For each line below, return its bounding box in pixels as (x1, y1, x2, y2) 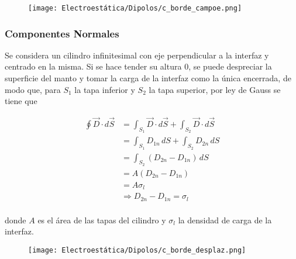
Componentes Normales (5, 26, 119, 40)
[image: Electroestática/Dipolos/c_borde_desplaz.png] (28, 246, 246, 254)
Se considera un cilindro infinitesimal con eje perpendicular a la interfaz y (5, 49, 269, 61)
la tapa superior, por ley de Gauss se (149, 83, 281, 95)
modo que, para (5, 83, 61, 95)
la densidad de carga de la (178, 213, 272, 226)
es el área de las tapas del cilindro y (37, 213, 166, 226)
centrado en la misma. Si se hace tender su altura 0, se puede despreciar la (5, 60, 272, 72)
